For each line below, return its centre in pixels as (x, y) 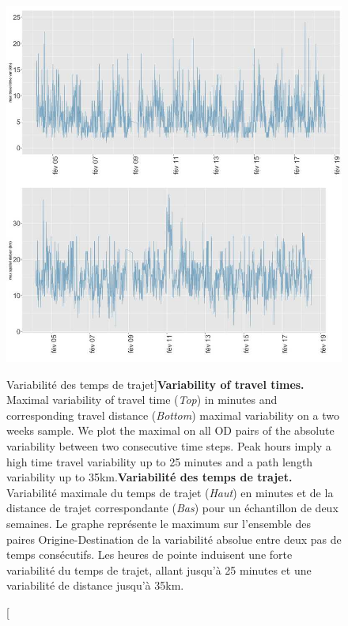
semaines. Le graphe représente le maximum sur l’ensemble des (159, 523)
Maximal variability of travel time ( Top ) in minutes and (142, 400)
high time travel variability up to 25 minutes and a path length (160, 461)
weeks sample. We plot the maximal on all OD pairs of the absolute (170, 430)
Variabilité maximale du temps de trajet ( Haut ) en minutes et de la (170, 492)
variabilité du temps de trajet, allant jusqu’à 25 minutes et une (159, 569)
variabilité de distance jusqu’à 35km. (95, 585)
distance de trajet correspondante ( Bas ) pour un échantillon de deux (172, 508)
